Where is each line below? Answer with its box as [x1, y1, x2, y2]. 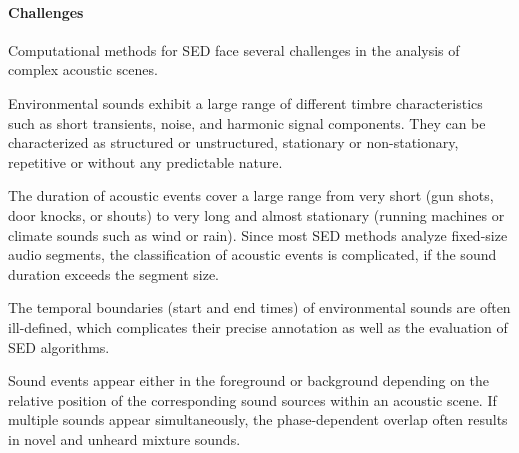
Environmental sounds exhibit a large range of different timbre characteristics [8, 92, 483, 113]
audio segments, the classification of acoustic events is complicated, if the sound [8, 244, 497, 265]
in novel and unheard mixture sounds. [8, 428, 241, 449]
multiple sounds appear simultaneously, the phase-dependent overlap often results [8, 409, 508, 430]
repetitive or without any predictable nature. [8, 151, 283, 172]
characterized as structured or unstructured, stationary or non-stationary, [8, 132, 459, 153]
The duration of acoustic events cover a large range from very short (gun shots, [8, 185, 494, 206]
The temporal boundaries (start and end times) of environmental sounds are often [8, 297, 511, 318]
